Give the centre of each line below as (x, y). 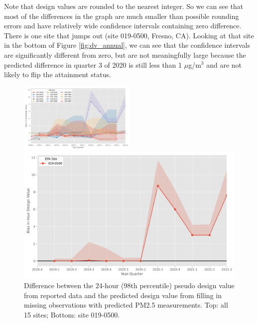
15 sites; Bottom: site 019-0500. (72, 315)
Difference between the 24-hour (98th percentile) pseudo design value (129, 285)
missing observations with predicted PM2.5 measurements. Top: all (126, 305)
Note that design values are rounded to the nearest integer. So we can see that (124, 6)
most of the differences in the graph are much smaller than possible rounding (122, 16)
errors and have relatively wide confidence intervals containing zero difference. (123, 26)
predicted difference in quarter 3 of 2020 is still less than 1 (93, 64)
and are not (224, 64)
